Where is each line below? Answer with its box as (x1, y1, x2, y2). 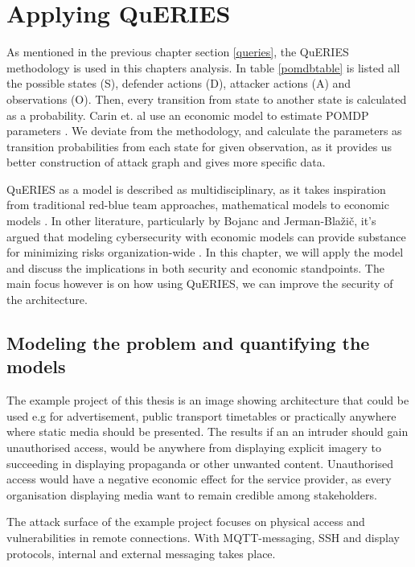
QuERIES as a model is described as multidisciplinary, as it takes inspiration (6, 180, 386, 197)
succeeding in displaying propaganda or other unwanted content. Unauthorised (6, 454, 394, 471)
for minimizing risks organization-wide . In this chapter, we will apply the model (6, 244, 404, 261)
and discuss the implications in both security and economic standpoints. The (6, 259, 384, 276)
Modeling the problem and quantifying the (6, 331, 370, 355)
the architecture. (6, 291, 88, 308)
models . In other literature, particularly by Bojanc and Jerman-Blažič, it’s (6, 212, 376, 229)
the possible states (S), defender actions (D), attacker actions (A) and (6, 75, 351, 92)
